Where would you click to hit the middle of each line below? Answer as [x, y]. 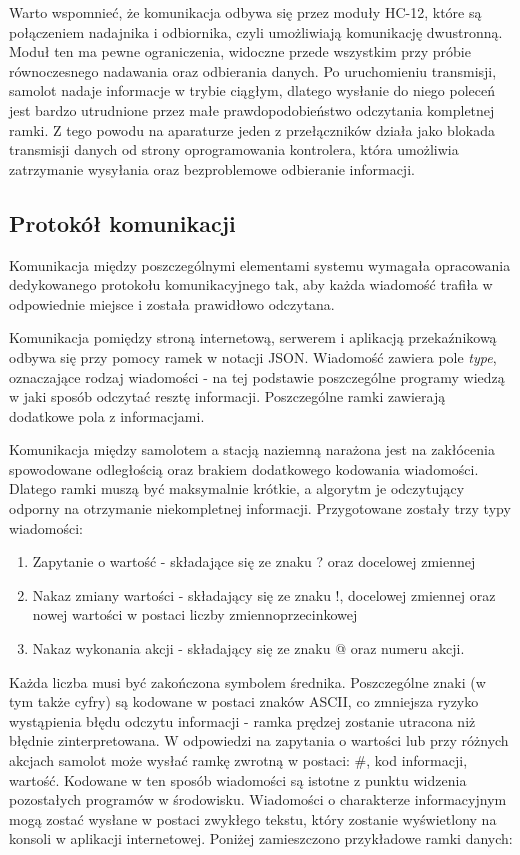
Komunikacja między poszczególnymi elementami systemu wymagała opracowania [260, 264]
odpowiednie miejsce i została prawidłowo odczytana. [172, 303]
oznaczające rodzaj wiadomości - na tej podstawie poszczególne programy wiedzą [257, 376]
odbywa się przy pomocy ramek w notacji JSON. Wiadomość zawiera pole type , [253, 356]
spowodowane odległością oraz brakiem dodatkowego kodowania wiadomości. [244, 468]
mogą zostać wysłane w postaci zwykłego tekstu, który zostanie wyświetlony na [253, 818]
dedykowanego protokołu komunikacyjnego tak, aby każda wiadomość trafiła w [251, 284]
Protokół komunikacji [122, 222]
